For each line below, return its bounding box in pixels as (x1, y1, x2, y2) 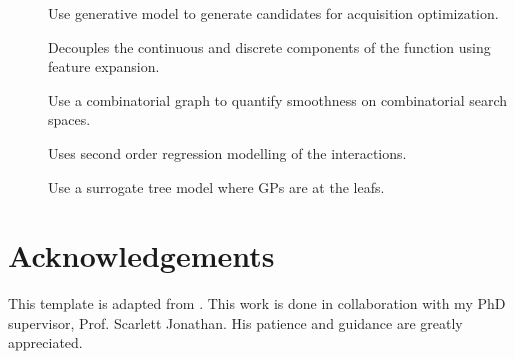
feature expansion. (48, 56, 160, 77)
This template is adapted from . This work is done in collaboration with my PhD (8, 293, 506, 314)
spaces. (48, 109, 91, 130)
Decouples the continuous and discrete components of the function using (48, 36, 491, 57)
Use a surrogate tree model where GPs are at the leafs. (48, 176, 385, 197)
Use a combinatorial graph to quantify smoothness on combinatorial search (48, 89, 508, 110)
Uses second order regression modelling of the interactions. (48, 142, 407, 163)
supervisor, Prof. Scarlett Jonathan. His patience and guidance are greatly (8, 312, 463, 333)
